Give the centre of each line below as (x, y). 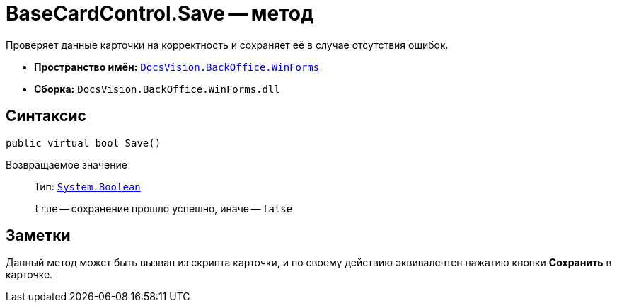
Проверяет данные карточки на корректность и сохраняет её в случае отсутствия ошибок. (227, 45)
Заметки (38, 236)
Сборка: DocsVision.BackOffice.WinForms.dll (157, 89)
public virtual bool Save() (83, 143)
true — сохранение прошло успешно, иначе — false (163, 208)
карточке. (29, 275)
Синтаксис (46, 116)
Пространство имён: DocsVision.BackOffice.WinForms (177, 67)
